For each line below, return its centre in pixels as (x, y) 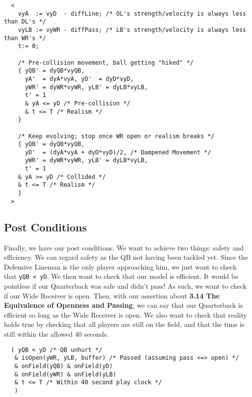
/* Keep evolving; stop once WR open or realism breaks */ (116, 136)
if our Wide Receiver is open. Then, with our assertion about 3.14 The (112, 295)
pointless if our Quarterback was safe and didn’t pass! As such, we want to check (125, 286)
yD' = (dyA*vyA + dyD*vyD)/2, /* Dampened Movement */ (118, 152)
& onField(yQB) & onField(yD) (63, 366)
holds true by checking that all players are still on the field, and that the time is (124, 324)
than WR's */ (25, 38)
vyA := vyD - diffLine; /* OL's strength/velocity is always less (132, 13)
